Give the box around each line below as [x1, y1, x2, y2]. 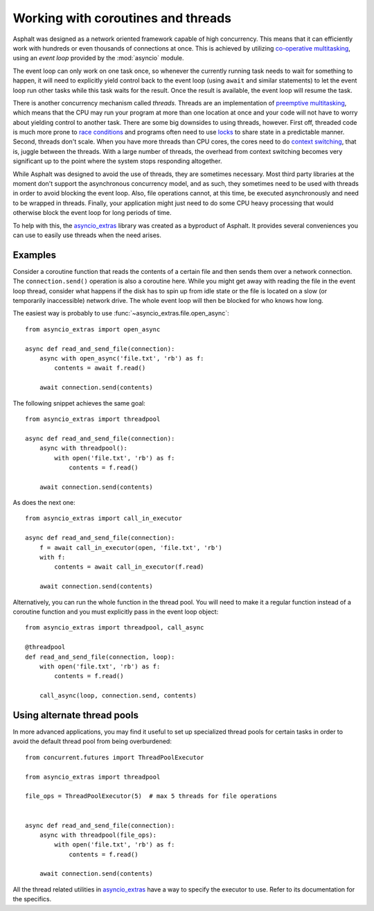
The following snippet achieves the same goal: [12, 399, 145, 407]
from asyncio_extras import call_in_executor [25, 514, 183, 523]
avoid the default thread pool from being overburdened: [12, 737, 172, 745]
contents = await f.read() [54, 364, 146, 372]
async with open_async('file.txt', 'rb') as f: [39, 354, 204, 362]
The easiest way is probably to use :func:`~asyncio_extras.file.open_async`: [12, 309, 229, 318]
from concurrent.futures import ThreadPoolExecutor [25, 753, 204, 761]
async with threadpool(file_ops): [39, 831, 157, 839]
